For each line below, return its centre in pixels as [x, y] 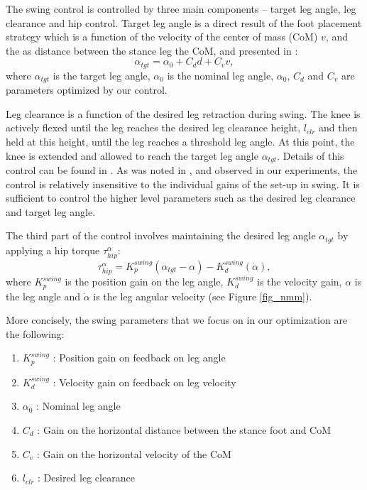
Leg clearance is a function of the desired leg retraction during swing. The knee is [183, 113]
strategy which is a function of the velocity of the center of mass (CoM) [162, 37]
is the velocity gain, [300, 282]
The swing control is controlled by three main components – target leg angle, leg [181, 9]
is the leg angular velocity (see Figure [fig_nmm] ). [203, 296]
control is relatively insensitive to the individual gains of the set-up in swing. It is [183, 184]
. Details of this [311, 155]
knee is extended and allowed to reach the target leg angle [132, 155]
